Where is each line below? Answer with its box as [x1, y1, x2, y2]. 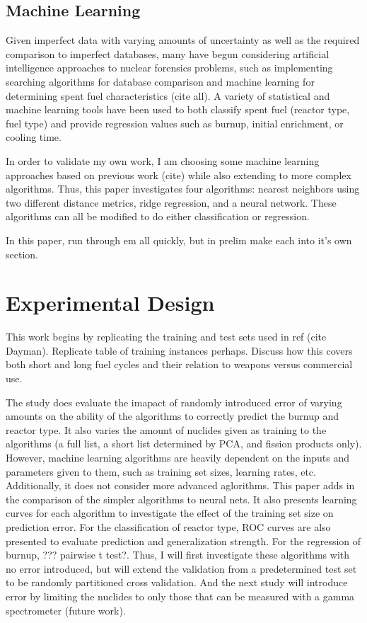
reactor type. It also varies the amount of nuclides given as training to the [6, 422, 327, 437]
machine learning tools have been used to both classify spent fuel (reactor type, [6, 102, 350, 117]
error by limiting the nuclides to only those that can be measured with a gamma [6, 588, 355, 603]
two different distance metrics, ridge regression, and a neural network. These [6, 195, 337, 210]
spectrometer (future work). [6, 602, 126, 617]
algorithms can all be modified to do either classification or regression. [6, 209, 310, 224]
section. [6, 246, 38, 261]
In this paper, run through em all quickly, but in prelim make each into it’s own [6, 232, 352, 247]
